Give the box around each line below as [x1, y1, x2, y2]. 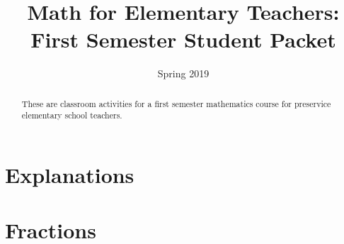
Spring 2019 [157, 66, 210, 81]
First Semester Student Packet [30, 25, 336, 54]
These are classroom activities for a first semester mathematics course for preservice [21, 97, 331, 109]
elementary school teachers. [21, 109, 122, 121]
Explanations [5, 160, 134, 189]
